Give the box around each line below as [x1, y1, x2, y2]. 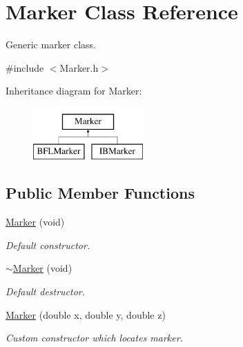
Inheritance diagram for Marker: [6, 83, 142, 98]
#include [6, 60, 44, 75]
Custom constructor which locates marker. [6, 330, 183, 345]
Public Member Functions [6, 182, 195, 204]
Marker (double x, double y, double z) [6, 307, 166, 321]
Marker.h [59, 60, 99, 75]
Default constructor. [6, 237, 90, 252]
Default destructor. [6, 284, 86, 299]
